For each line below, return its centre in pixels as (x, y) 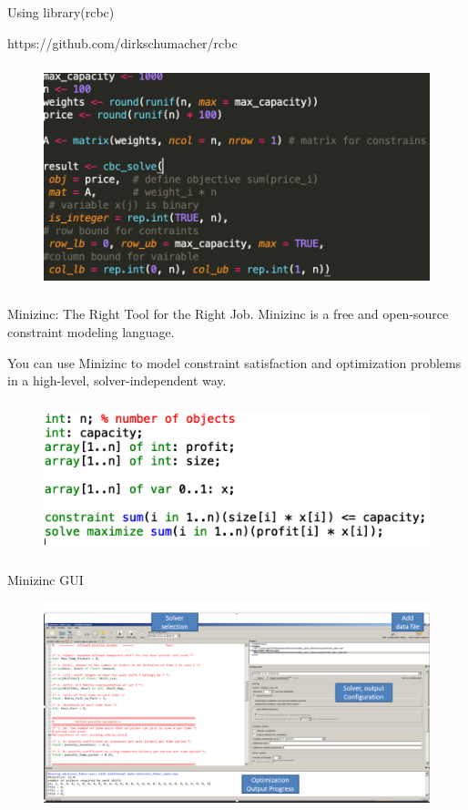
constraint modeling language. (91, 332)
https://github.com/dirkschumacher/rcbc (122, 42)
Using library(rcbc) (61, 12)
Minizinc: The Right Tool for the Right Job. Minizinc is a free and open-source (228, 314)
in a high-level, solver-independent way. (117, 380)
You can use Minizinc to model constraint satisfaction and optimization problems (234, 362)
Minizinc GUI (46, 579)
